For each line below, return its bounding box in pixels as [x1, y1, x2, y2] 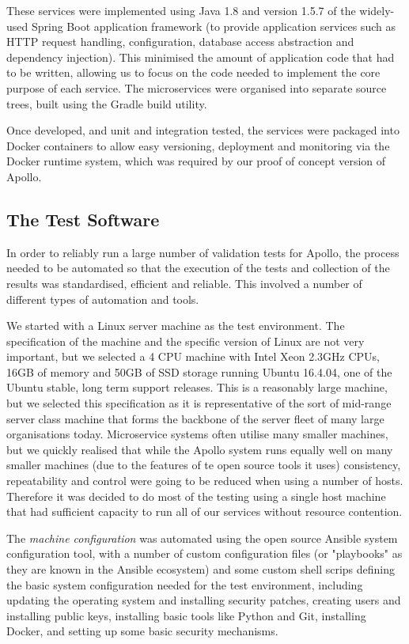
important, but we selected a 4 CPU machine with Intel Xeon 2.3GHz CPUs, [6, 348, 380, 365]
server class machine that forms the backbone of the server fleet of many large [6, 410, 384, 426]
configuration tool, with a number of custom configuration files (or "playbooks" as [6, 545, 403, 562]
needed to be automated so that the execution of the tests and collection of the [6, 259, 390, 276]
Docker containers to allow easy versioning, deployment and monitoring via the [6, 137, 390, 153]
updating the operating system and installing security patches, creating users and [6, 592, 401, 608]
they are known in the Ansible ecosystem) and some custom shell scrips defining [6, 561, 396, 578]
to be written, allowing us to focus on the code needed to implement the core [6, 64, 381, 81]
